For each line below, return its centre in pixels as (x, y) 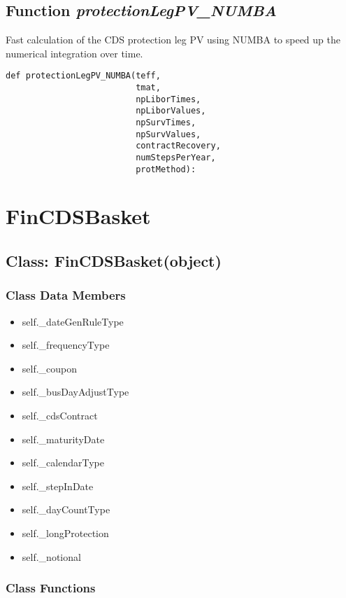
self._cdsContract (60, 416)
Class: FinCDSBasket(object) (114, 261)
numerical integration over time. (74, 53)
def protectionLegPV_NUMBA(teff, (83, 76)
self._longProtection (65, 533)
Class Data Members (66, 295)
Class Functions (51, 588)
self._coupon (50, 368)
